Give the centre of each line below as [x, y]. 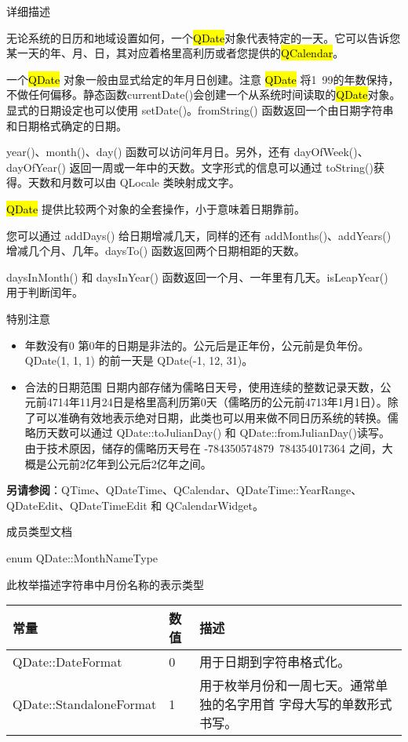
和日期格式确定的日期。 [67, 125]
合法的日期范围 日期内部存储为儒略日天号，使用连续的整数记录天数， [202, 386]
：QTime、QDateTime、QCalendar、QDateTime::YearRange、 [206, 490]
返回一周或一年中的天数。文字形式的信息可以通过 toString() [221, 167]
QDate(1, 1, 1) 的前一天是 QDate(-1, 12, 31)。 [139, 360]
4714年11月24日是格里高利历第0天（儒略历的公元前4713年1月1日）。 [217, 402]
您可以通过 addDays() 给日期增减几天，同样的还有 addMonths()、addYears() [199, 235]
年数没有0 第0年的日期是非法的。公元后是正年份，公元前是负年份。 [197, 345]
